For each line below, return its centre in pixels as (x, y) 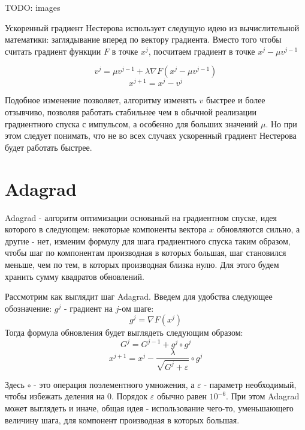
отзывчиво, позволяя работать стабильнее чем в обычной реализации (131, 112)
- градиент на (88, 308)
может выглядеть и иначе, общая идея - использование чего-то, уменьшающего (149, 408)
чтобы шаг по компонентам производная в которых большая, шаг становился (146, 253)
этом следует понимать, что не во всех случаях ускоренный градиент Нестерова (151, 135)
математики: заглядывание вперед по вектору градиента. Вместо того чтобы (143, 39)
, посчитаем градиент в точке (202, 51)
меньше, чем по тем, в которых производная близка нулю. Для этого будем (142, 264)
